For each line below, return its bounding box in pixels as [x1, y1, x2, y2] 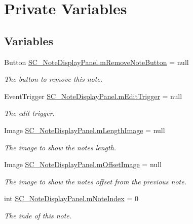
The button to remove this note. [4, 74, 103, 84]
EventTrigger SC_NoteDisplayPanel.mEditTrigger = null [4, 90, 182, 101]
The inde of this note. [4, 210, 72, 220]
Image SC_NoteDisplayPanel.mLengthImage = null [4, 124, 165, 135]
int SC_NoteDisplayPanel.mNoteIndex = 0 [4, 193, 138, 204]
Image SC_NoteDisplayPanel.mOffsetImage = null [4, 159, 162, 170]
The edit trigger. [4, 108, 55, 118]
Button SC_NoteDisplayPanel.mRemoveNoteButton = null [4, 56, 189, 67]
